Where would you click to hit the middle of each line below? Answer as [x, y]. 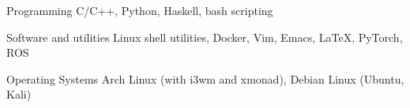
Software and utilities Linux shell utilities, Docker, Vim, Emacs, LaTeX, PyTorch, [205, 37]
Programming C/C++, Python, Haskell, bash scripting [140, 10]
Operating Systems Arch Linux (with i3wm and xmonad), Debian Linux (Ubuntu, [205, 78]
